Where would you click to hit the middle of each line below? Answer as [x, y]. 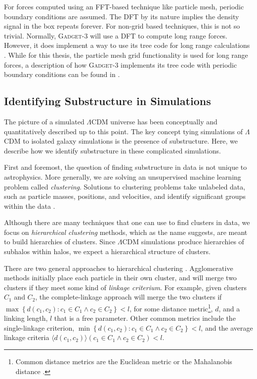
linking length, [26, 318]
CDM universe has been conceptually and [154, 121]
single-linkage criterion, [39, 327]
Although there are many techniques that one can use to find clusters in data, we [127, 222]
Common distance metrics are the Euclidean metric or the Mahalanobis [124, 361]
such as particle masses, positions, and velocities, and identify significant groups [125, 196]
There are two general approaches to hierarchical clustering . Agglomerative [119, 268]
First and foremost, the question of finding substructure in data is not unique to [126, 167]
